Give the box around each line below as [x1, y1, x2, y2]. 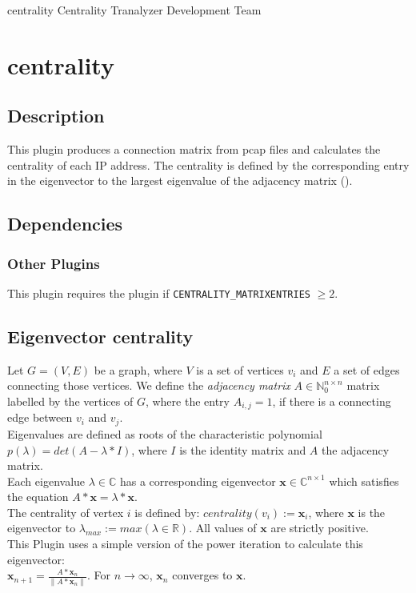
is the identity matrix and [179, 441, 306, 458]
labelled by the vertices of [7, 393, 134, 409]
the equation [7, 488, 69, 505]
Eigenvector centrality [7, 324, 194, 348]
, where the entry [145, 393, 230, 409]
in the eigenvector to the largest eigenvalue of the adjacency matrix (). [7, 172, 353, 189]
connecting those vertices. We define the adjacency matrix [7, 377, 290, 394]
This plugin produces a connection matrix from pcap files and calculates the [7, 141, 381, 158]
